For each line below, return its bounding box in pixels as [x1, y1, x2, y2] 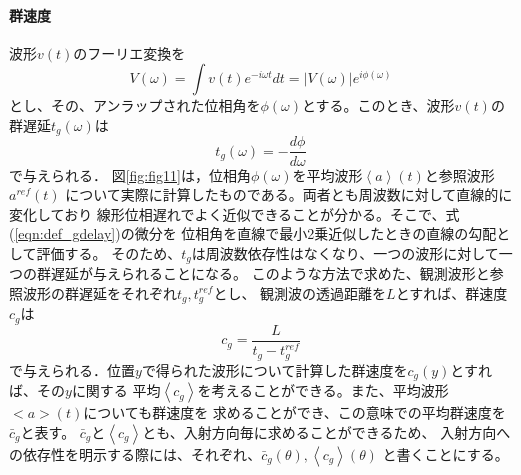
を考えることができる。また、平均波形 [197, 380, 449, 401]
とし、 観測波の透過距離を [213, 282, 387, 303]
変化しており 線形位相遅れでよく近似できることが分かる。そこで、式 [9, 203, 460, 224]
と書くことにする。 [382, 443, 509, 464]
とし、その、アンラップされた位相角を [9, 95, 261, 116]
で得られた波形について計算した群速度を [141, 359, 408, 380]
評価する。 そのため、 [36, 242, 182, 263]
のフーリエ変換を [73, 42, 186, 63]
